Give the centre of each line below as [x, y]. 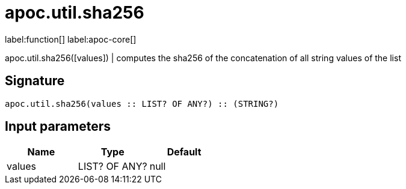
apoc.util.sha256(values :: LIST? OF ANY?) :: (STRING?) [142, 103]
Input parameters [58, 127]
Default [184, 152]
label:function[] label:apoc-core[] [71, 39]
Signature [35, 81]
